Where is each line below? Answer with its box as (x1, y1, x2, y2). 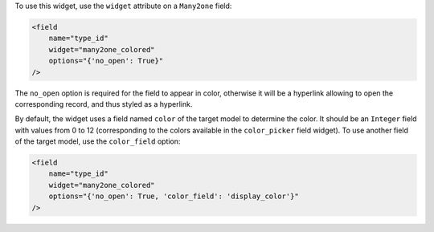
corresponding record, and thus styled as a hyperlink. (14, 99, 193, 108)
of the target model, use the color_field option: (14, 136, 181, 146)
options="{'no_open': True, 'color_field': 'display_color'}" (48, 192, 299, 201)
